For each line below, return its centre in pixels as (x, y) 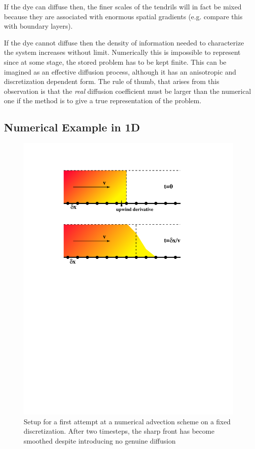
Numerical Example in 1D (72, 127)
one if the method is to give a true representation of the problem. (103, 101)
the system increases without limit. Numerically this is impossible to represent (122, 52)
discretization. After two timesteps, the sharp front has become (119, 431)
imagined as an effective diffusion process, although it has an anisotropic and (120, 71)
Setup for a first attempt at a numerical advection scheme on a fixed (127, 421)
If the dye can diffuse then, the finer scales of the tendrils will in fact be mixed (123, 6)
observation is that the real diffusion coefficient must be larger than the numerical (127, 91)
